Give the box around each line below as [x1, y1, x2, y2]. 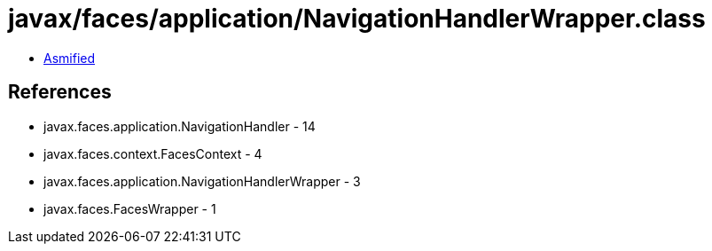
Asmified [43, 50, 96, 66]
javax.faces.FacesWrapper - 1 [43, 200, 216, 216]
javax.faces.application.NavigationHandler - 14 [43, 118, 316, 134]
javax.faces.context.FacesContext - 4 [43, 145, 262, 161]
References [8, 81, 112, 104]
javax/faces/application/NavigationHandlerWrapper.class [8, 4, 706, 34]
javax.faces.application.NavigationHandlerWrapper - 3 [43, 173, 361, 189]
